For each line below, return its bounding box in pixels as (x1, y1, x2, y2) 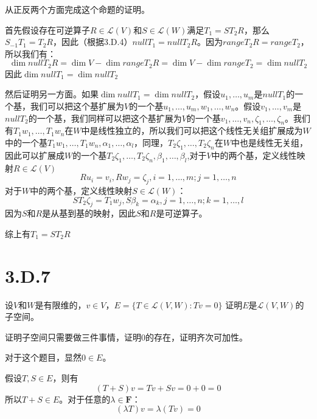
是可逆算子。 (156, 207, 207, 220)
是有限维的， (35, 298, 86, 311)
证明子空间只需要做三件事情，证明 (5, 330, 141, 343)
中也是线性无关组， (231, 136, 308, 148)
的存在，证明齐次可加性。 (145, 330, 248, 343)
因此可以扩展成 (5, 148, 64, 161)
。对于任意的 (59, 392, 111, 405)
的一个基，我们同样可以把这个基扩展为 (28, 111, 182, 124)
